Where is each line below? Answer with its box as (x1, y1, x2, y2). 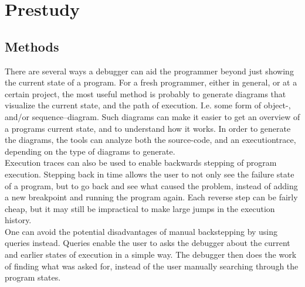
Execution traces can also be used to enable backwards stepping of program (5, 156, 277, 169)
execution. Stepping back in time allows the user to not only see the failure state (5, 168, 294, 180)
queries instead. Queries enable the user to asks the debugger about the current (5, 237, 290, 249)
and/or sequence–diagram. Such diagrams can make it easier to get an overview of (5, 110, 300, 122)
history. (5, 214, 32, 226)
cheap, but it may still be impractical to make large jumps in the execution (5, 202, 275, 214)
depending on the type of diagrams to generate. (5, 145, 175, 157)
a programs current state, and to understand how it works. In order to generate (5, 122, 291, 134)
